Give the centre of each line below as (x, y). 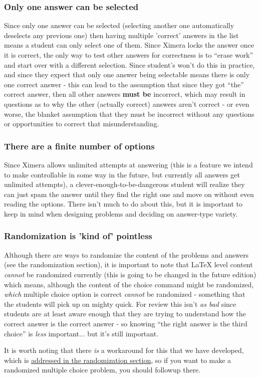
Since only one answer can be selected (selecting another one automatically (119, 25)
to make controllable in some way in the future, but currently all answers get (122, 174)
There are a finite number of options (79, 146)
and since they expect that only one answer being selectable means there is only (127, 74)
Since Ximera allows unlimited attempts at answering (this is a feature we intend (128, 164)
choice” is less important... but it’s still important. (81, 333)
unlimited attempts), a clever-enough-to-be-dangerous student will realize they (124, 184)
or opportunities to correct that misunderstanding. (82, 124)
